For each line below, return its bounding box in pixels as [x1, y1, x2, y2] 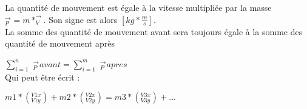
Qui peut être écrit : [5, 70, 80, 83]
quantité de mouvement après [5, 37, 115, 50]
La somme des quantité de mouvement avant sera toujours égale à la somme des [5, 25, 303, 38]
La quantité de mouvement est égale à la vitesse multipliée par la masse [5, 1, 272, 13]
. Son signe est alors [43, 13, 118, 25]
